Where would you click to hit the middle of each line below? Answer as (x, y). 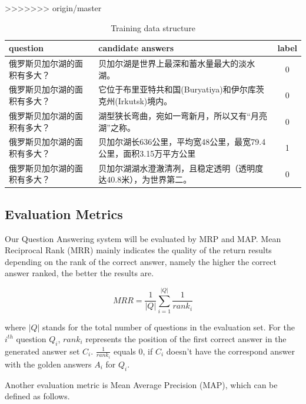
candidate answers (136, 48)
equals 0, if (133, 351)
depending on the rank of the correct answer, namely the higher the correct (141, 261)
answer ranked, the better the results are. (79, 273)
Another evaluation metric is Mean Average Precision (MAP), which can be (141, 384)
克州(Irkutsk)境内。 (135, 101)
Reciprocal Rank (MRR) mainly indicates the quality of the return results (138, 250)
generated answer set (42, 351)
